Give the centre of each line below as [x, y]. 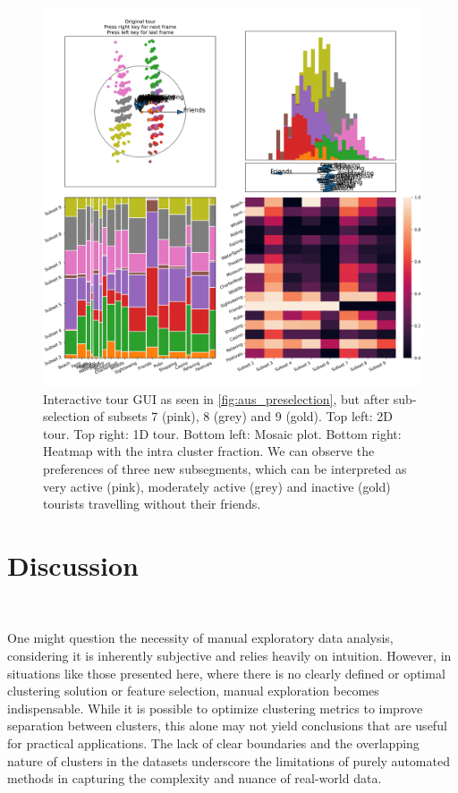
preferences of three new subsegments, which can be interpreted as [225, 468]
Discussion [73, 565]
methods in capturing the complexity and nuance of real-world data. [195, 778]
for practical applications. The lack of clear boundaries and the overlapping [213, 743]
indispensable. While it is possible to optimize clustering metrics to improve [215, 708]
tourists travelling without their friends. [152, 504]
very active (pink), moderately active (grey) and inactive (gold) [217, 486]
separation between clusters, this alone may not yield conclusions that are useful [227, 726]
